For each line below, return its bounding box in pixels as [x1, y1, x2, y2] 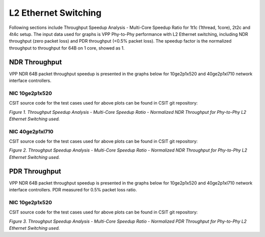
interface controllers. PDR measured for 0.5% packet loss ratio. [9, 187, 137, 193]
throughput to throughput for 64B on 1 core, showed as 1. [9, 45, 125, 51]
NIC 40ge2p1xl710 [9, 128, 53, 135]
